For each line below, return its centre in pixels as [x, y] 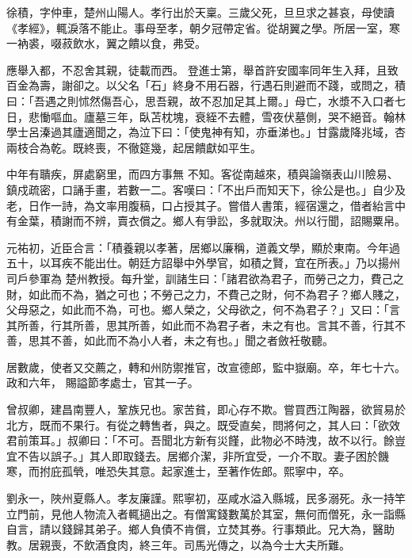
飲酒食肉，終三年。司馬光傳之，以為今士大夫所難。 [217, 544]
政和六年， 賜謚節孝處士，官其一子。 [103, 382]
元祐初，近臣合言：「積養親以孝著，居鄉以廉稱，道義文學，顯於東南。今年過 [203, 247]
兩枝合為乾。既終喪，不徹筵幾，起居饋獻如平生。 [134, 147]
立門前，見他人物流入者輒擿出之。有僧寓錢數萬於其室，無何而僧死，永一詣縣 [206, 513]
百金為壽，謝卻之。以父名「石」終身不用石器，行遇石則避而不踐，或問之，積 [206, 85]
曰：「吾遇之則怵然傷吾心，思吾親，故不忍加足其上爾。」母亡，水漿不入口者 [200, 100]
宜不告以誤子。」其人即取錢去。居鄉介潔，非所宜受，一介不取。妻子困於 [192, 455]
